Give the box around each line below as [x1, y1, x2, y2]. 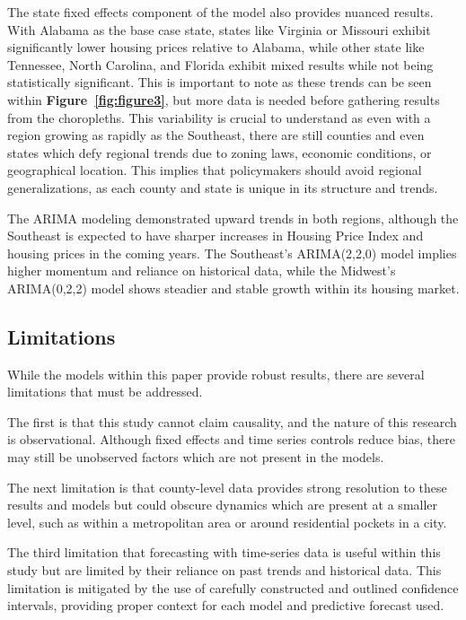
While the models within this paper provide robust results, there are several [7, 364, 425, 383]
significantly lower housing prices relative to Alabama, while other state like [7, 38, 425, 57]
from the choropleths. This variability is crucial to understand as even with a [7, 108, 431, 127]
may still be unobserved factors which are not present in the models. [7, 448, 384, 467]
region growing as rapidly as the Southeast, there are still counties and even [7, 126, 425, 144]
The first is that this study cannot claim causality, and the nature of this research [7, 412, 457, 431]
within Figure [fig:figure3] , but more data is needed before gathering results [7, 90, 440, 109]
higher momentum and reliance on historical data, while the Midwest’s [7, 261, 396, 280]
